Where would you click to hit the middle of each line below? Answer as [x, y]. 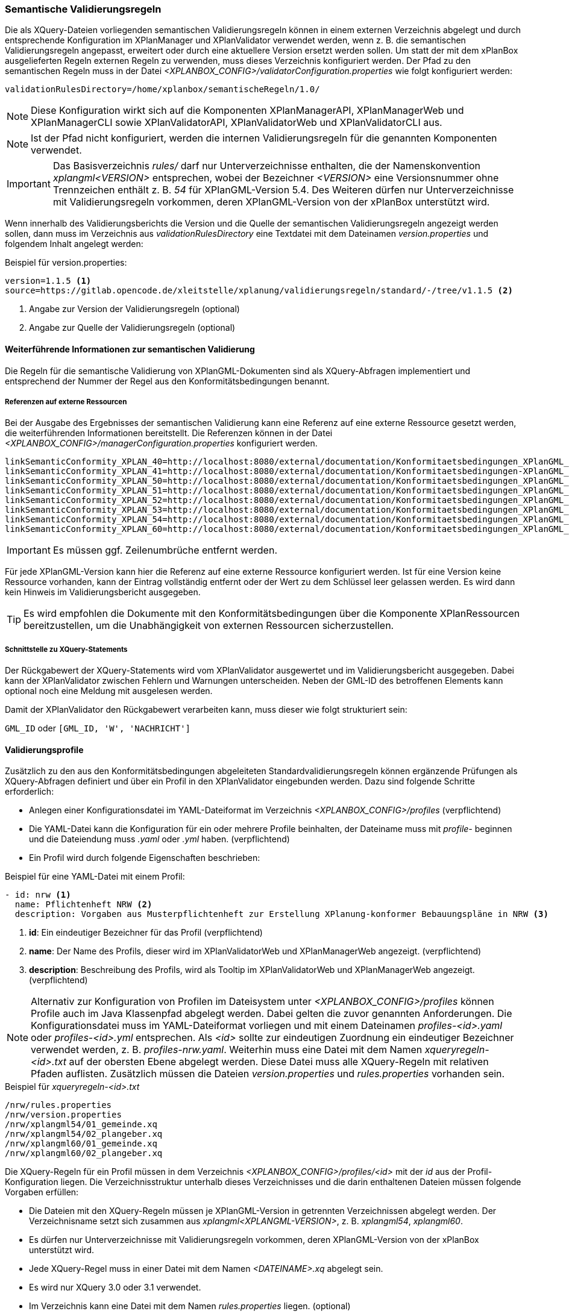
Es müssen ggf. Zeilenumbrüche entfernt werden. [165, 550]
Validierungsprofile [44, 749]
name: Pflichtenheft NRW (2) [83, 905]
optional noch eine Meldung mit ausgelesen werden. [109, 691]
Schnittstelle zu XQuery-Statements [66, 649]
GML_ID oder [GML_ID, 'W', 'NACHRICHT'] [98, 728]
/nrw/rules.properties [58, 1105]
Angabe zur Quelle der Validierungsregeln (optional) [132, 328]
